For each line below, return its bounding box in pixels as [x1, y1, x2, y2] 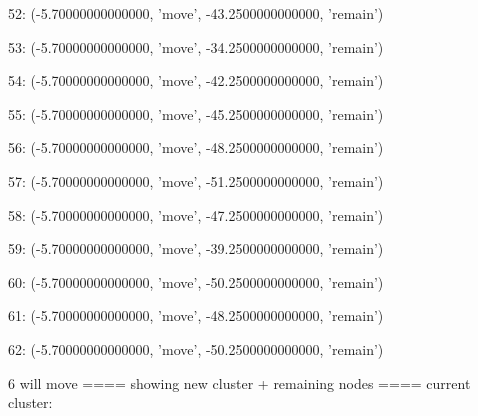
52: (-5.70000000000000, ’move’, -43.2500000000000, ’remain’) [8, 3, 384, 23]
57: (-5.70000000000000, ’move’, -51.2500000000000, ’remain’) [8, 170, 384, 191]
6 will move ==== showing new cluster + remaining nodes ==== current [8, 372, 471, 393]
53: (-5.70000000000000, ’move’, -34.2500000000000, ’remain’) [8, 36, 384, 57]
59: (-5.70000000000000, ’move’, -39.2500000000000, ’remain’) [8, 238, 384, 259]
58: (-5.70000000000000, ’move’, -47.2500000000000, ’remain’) [8, 204, 384, 225]
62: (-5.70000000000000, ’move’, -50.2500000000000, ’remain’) [8, 338, 384, 359]
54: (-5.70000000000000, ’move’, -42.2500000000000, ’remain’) [8, 70, 384, 91]
